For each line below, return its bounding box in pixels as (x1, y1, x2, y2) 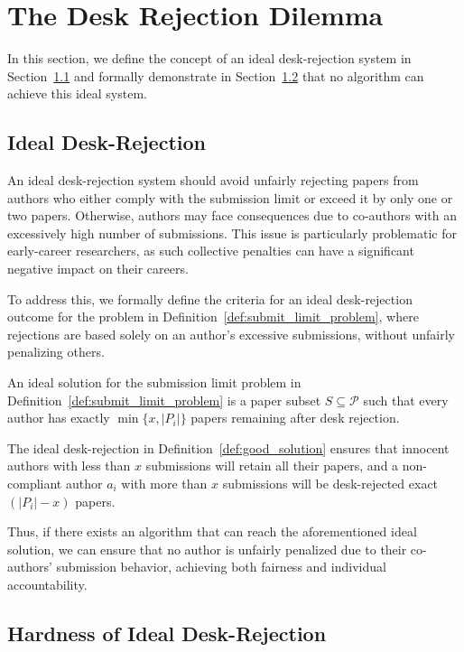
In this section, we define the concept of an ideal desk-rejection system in (7, 49, 412, 68)
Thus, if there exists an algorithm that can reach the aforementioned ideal (7, 522, 417, 541)
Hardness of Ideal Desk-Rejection (7, 619, 327, 647)
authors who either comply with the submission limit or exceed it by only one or (7, 188, 453, 207)
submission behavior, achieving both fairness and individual (56, 557, 386, 576)
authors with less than (7, 456, 131, 475)
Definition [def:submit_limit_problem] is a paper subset (7, 390, 321, 409)
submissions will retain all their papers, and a (145, 456, 399, 475)
